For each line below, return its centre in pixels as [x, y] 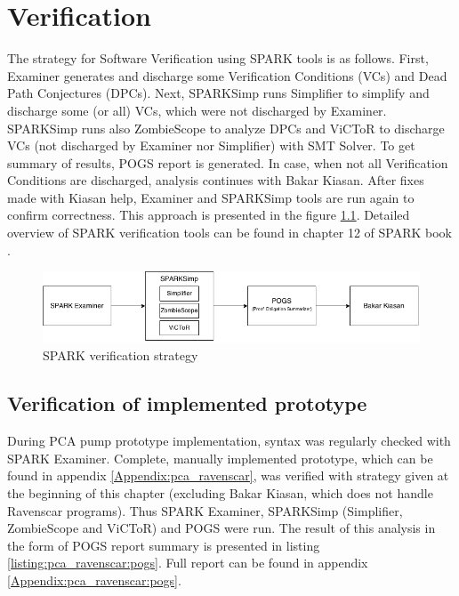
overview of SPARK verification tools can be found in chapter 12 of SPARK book [229, 233]
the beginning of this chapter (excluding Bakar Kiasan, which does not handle [220, 492]
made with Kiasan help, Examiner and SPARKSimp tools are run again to [211, 197]
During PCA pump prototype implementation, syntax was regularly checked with [229, 441]
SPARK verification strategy [121, 355]
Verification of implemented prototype [187, 403]
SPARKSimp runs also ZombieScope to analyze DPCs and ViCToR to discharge [226, 128]
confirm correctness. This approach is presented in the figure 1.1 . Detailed [209, 215]
